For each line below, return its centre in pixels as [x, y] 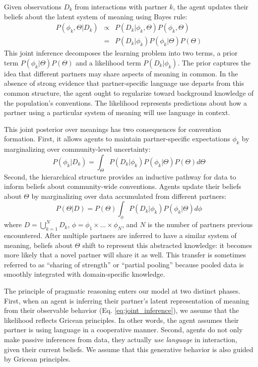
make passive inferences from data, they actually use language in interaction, [121, 339]
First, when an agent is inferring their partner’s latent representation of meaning [127, 300]
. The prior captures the [214, 62]
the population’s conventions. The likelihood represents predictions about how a [126, 102]
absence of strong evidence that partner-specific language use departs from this [124, 83]
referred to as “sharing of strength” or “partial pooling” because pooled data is [124, 264]
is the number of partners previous [200, 224]
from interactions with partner [121, 6]
